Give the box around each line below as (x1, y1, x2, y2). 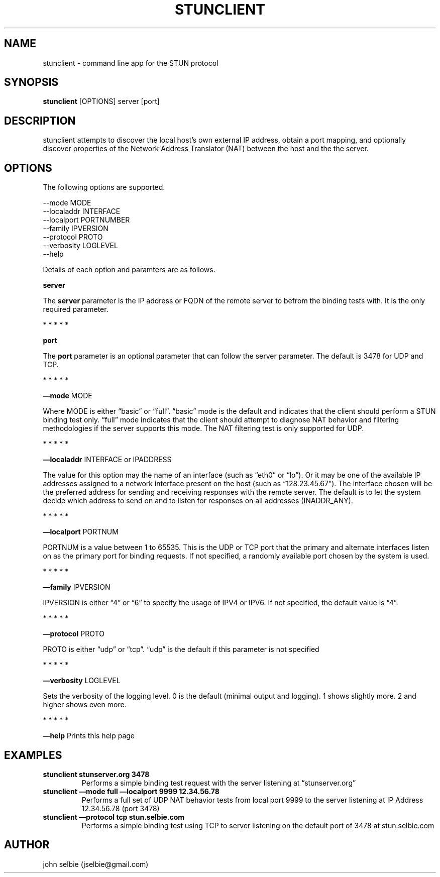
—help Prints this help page (43, 731, 135, 740)
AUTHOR (4, 838, 50, 851)
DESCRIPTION (4, 114, 76, 127)
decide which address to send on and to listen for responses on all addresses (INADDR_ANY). (43, 496, 353, 505)
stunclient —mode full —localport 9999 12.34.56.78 (43, 787, 219, 796)
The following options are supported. (43, 183, 165, 192)
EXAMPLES (4, 748, 62, 761)
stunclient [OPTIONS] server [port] (43, 97, 160, 106)
